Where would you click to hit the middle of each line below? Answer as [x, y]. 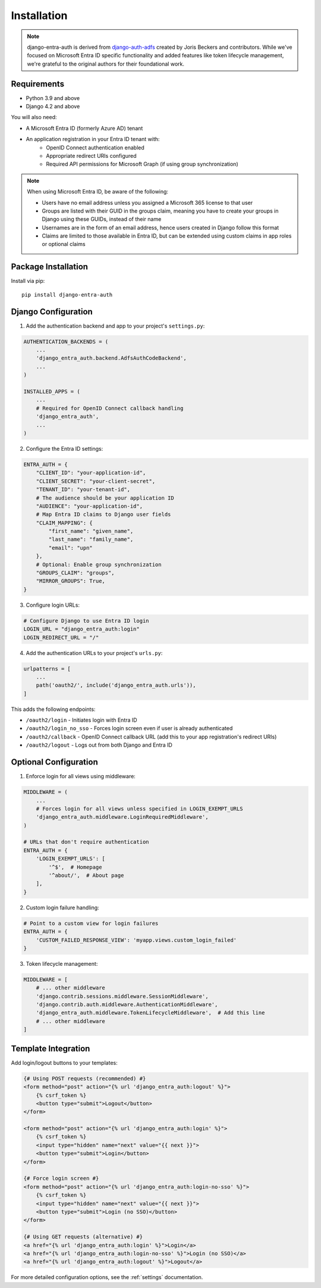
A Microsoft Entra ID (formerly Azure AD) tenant [84, 128]
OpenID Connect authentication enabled [95, 147]
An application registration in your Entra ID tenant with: [93, 139]
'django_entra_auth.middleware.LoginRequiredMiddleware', [122, 817]
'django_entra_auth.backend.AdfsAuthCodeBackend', [111, 358]
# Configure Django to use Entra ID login [86, 620]
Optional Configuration [54, 762]
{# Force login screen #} [61, 1178]
